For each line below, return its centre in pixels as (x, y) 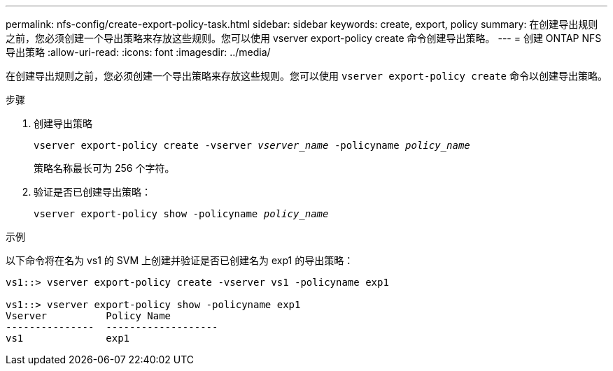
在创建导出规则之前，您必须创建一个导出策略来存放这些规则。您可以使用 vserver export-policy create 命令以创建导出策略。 (306, 76)
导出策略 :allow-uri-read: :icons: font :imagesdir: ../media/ (138, 52)
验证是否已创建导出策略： (92, 192)
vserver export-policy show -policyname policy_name (181, 214)
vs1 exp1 (68, 338)
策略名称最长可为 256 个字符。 (104, 168)
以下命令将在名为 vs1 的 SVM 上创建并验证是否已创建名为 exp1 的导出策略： (180, 260)
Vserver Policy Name (89, 316)
